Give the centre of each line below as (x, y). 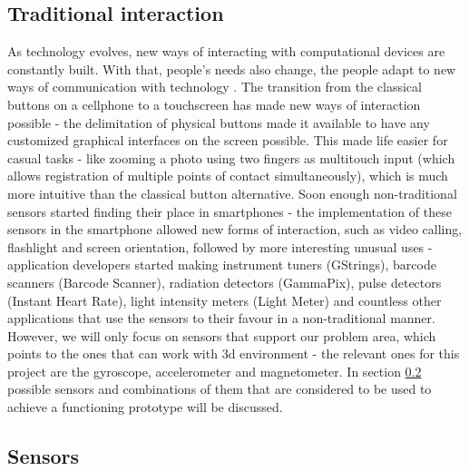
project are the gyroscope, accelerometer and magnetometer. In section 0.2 (215, 371)
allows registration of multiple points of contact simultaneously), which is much (228, 176)
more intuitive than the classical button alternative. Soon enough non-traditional (232, 193)
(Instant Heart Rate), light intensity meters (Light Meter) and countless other (225, 300)
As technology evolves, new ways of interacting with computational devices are (226, 51)
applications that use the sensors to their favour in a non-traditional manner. (221, 318)
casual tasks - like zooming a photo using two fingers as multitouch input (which (231, 157)
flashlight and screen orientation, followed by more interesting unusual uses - (220, 246)
